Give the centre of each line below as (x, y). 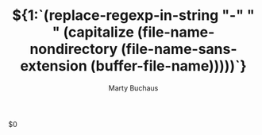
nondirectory (74, 49)
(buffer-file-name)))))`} (169, 66)
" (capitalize (93, 32)
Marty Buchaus (133, 88)
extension (53, 66)
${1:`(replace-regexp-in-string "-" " (133, 15)
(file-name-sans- (179, 49)
